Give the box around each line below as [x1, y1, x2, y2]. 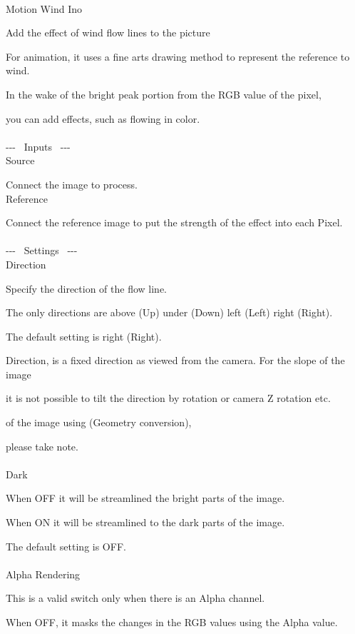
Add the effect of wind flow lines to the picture [6, 25, 210, 40]
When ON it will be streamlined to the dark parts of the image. [6, 515, 285, 530]
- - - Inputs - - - [6, 139, 71, 154]
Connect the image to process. [6, 176, 138, 191]
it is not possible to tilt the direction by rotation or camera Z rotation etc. [6, 391, 331, 406]
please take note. [6, 438, 78, 453]
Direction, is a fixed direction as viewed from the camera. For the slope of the [6, 353, 345, 368]
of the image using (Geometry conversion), [6, 415, 192, 430]
